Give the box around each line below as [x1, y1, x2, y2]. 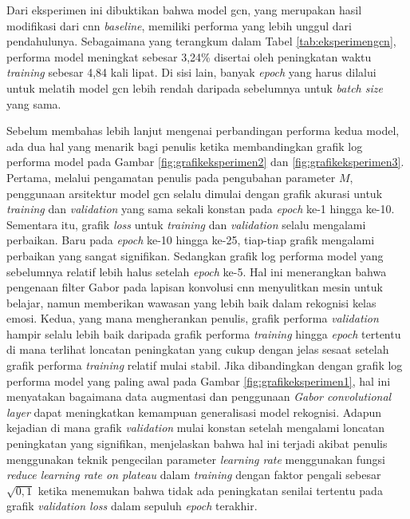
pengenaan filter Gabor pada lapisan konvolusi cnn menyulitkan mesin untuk [6, 279, 383, 295]
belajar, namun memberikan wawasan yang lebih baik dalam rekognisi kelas [6, 294, 376, 311]
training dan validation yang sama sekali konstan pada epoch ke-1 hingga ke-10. [6, 200, 395, 217]
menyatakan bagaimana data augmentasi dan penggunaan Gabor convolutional [6, 388, 392, 405]
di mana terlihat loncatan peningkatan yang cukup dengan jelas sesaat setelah [6, 341, 389, 358]
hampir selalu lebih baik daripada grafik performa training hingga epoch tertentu [6, 325, 401, 342]
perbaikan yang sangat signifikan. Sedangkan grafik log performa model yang [6, 247, 384, 263]
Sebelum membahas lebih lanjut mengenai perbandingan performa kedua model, [6, 122, 400, 139]
